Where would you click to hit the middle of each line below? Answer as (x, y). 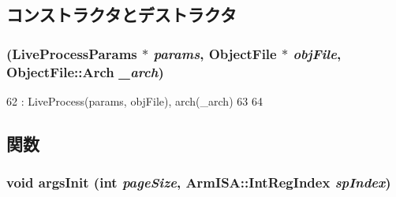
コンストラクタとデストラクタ (121, 15)
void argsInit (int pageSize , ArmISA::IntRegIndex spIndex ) (199, 182)
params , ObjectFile (215, 53)
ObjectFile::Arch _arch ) (85, 71)
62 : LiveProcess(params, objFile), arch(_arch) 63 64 (134, 100)
